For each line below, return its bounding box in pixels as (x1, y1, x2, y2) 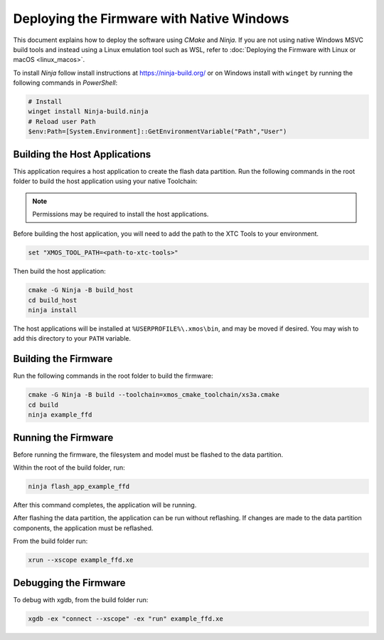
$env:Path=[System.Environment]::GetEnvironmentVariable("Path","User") (28, 128, 287, 135)
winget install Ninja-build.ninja (28, 108, 149, 115)
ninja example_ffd (28, 411, 92, 419)
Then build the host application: (13, 267, 106, 276)
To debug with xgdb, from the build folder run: (13, 595, 149, 604)
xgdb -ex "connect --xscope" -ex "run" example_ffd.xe (28, 614, 223, 623)
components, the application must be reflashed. (13, 524, 154, 532)
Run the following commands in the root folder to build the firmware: (13, 371, 213, 381)
